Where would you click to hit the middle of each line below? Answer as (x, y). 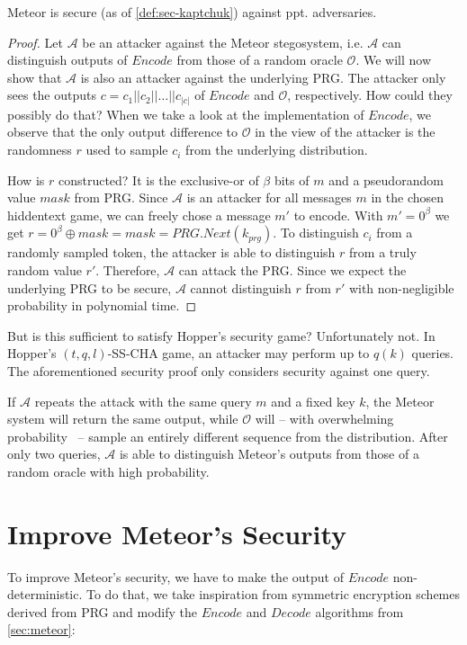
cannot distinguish (241, 287)
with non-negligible (401, 287)
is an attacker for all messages (269, 197)
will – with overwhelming (324, 419)
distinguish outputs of (67, 60)
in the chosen (408, 197)
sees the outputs (52, 95)
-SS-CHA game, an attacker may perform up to (238, 353)
